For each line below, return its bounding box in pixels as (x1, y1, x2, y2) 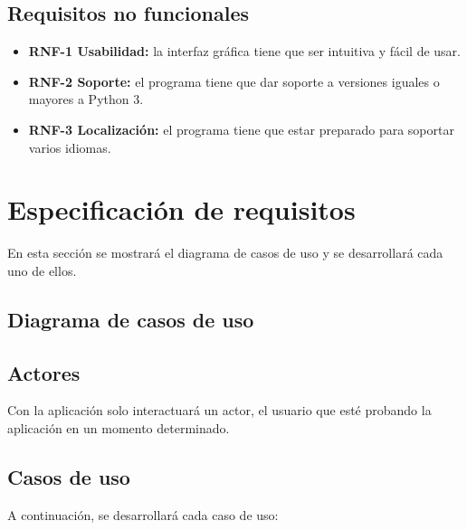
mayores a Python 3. (28, 90, 144, 109)
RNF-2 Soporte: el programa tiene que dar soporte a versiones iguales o (28, 71, 440, 90)
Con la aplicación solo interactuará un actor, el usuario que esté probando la (7, 401, 432, 420)
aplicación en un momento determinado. (7, 419, 230, 438)
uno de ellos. (7, 260, 77, 279)
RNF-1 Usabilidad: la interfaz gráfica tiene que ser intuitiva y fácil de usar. (28, 42, 461, 61)
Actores (7, 358, 81, 386)
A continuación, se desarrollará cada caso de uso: (7, 505, 279, 524)
